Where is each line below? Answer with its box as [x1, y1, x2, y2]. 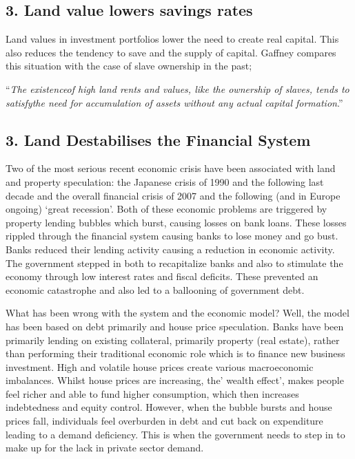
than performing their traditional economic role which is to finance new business [6, 346, 345, 361]
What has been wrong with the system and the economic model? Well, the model [6, 306, 349, 320]
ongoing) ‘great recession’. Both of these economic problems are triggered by [6, 202, 327, 216]
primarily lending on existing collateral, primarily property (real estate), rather [6, 332, 340, 347]
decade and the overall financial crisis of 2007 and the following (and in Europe [6, 188, 341, 202]
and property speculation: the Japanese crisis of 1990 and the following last [6, 174, 324, 189]
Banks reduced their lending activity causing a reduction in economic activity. [6, 242, 335, 256]
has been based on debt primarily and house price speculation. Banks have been [6, 319, 344, 333]
